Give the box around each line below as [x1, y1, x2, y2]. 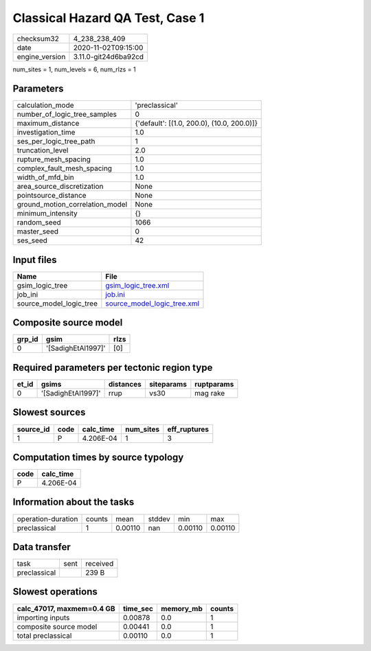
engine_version [16, 52, 66, 61]
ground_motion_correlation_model [16, 200, 128, 209]
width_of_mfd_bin [16, 172, 75, 182]
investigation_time [16, 128, 76, 137]
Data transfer [12, 541, 71, 553]
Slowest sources [12, 407, 86, 418]
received [85, 559, 114, 569]
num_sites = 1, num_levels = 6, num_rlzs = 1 [12, 65, 137, 73]
